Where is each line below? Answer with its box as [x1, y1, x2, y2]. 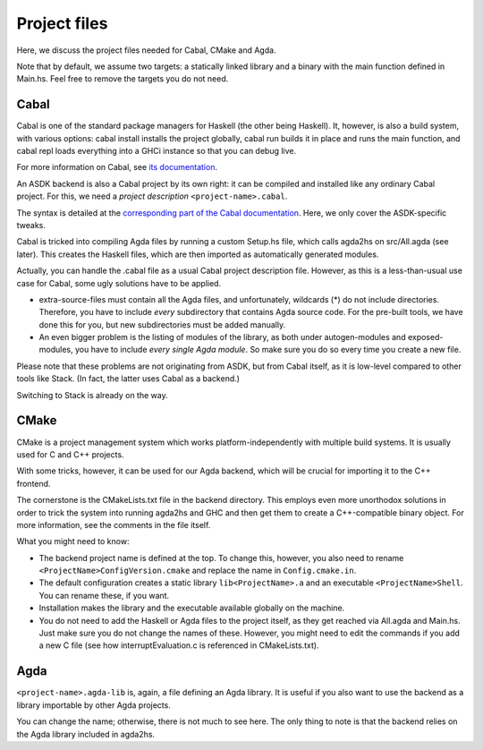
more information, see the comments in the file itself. [16, 519, 211, 530]
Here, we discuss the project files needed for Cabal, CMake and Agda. [16, 45, 276, 55]
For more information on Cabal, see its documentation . [16, 162, 218, 173]
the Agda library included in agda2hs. [16, 729, 156, 739]
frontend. [16, 478, 51, 489]
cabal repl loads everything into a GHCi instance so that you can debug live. [16, 146, 297, 157]
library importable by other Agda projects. [16, 699, 172, 711]
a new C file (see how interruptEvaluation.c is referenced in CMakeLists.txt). [38, 640, 319, 651]
